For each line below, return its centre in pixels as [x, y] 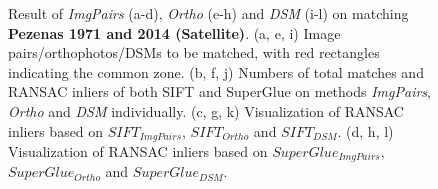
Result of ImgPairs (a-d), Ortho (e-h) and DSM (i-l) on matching [208, 13]
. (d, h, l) [365, 130]
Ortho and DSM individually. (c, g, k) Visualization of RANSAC [206, 110]
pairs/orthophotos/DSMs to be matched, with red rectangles [194, 52]
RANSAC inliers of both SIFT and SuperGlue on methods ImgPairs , [219, 91]
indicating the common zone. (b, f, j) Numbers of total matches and [216, 71]
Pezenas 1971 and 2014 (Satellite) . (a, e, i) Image [174, 32]
